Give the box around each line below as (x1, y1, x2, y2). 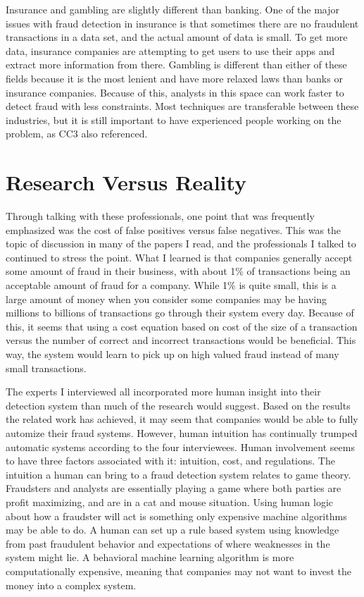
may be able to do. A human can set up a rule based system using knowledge (6, 522, 339, 537)
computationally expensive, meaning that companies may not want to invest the (6, 563, 351, 578)
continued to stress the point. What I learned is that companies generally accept (6, 250, 353, 264)
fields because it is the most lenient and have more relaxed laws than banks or (6, 70, 343, 85)
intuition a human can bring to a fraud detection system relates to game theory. (6, 467, 351, 481)
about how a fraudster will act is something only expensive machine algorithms (6, 508, 347, 523)
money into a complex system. (6, 577, 137, 592)
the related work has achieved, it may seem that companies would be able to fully (6, 412, 358, 426)
